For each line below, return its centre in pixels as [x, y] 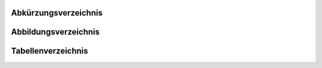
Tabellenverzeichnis [50, 51]
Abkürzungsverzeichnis [57, 13]
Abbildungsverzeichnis [55, 32]
